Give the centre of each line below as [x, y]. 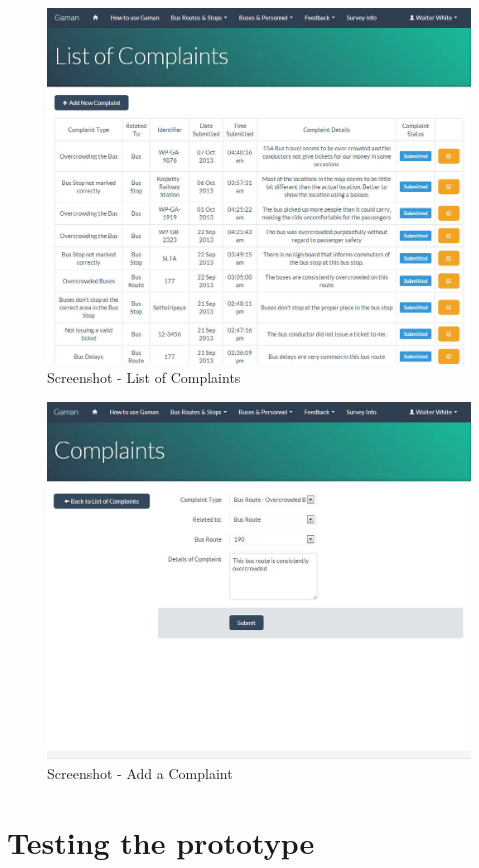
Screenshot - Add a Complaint [140, 772]
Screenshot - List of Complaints [144, 377]
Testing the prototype [161, 841]
